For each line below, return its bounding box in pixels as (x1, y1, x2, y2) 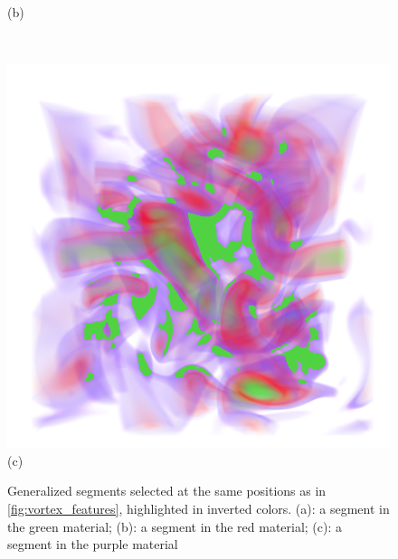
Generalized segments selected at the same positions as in (7, 481, 327, 500)
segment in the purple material (7, 535, 178, 554)
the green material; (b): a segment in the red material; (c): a (7, 516, 343, 535)
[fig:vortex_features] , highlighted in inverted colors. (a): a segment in (7, 498, 390, 517)
